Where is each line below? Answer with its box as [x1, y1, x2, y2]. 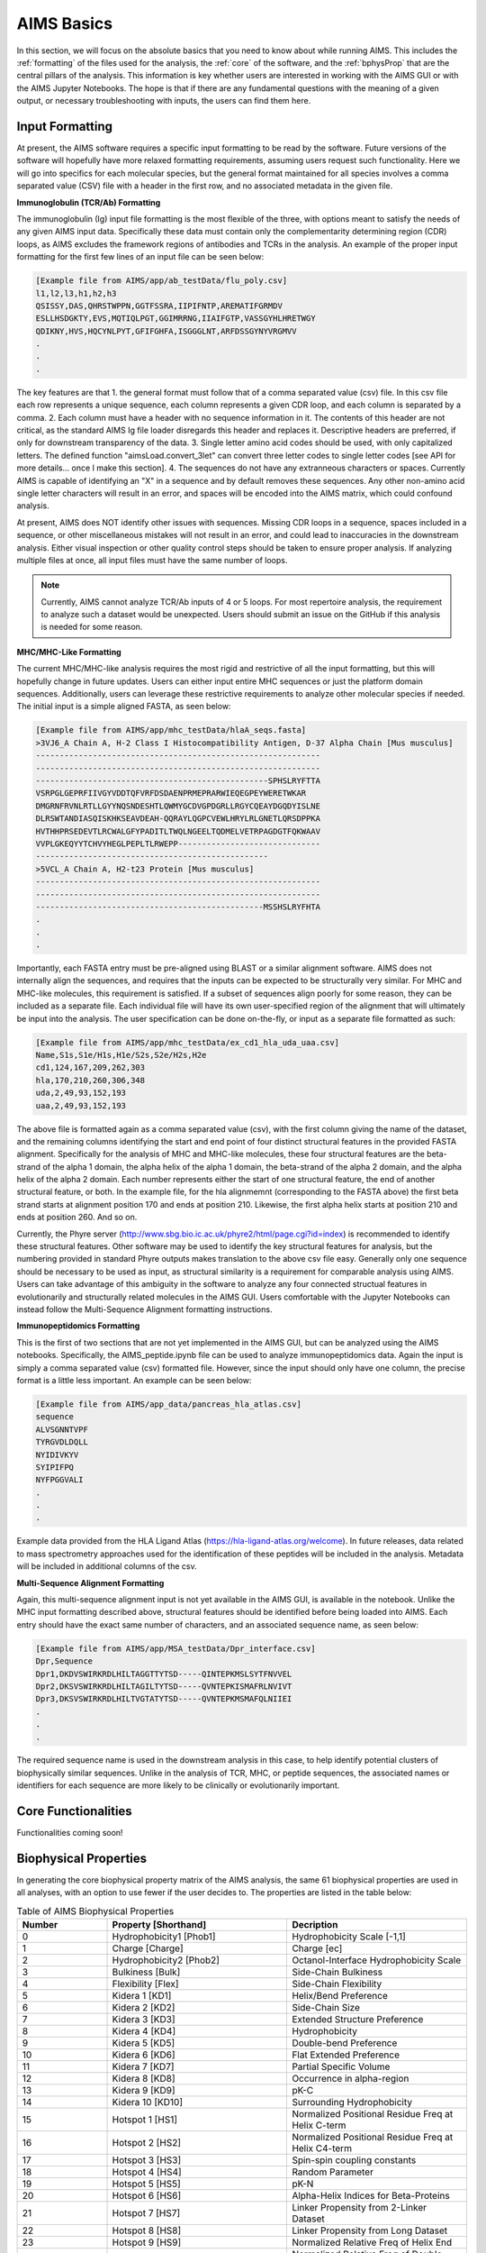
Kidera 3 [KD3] [112, 2013, 175, 2026]
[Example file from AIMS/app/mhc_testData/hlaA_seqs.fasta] [35, 725, 307, 735]
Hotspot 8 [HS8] [112, 2224, 182, 2237]
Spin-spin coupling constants [292, 2154, 417, 2166]
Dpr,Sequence [35, 1656, 94, 1666]
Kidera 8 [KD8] [112, 2073, 175, 2085]
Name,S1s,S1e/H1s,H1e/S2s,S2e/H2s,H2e [35, 1050, 207, 1060]
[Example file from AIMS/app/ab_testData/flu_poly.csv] [35, 276, 288, 286]
